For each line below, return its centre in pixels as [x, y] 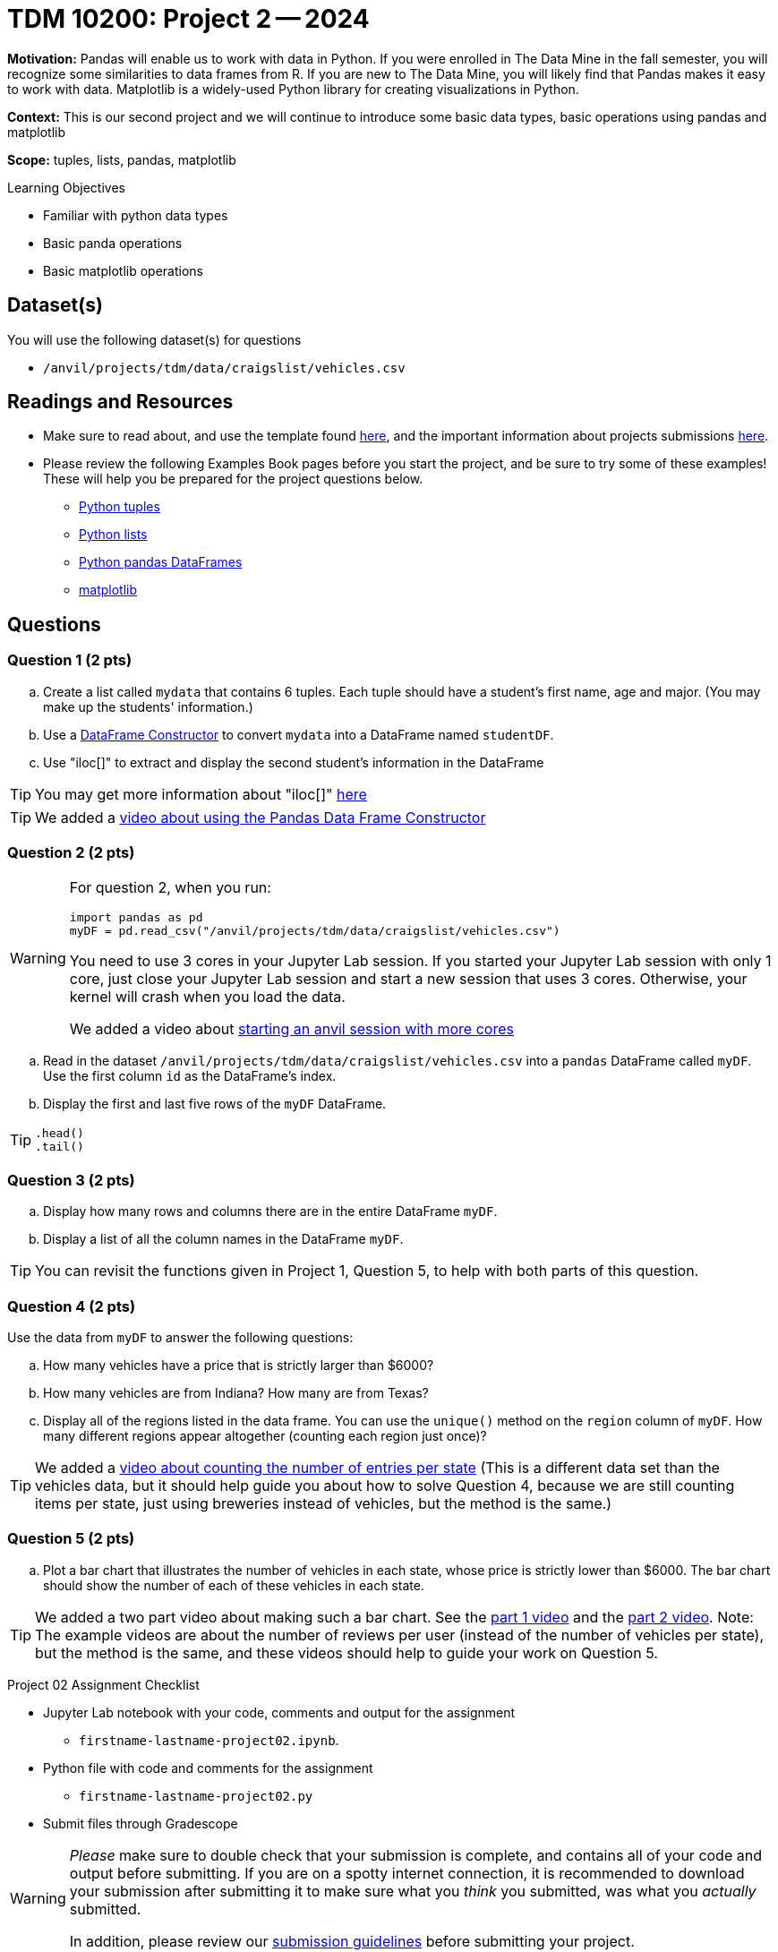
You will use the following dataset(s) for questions [154, 339]
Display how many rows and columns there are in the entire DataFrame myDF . [270, 1211]
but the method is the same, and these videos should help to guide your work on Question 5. [346, 1652]
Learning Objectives [66, 187]
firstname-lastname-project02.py [196, 1796]
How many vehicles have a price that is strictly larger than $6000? [239, 1365]
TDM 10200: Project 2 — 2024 [188, 19]
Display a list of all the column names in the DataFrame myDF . [223, 1239]
